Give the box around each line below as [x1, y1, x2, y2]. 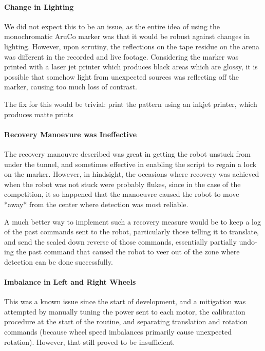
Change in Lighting [4, 1, 74, 12]
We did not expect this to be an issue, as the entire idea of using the [4, 21, 220, 31]
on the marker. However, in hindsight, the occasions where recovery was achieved [4, 169, 259, 179]
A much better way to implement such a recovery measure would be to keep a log [4, 216, 261, 227]
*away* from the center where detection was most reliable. [4, 198, 188, 209]
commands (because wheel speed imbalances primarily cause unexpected [4, 326, 232, 337]
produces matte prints [4, 108, 73, 119]
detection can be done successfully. [4, 256, 113, 267]
